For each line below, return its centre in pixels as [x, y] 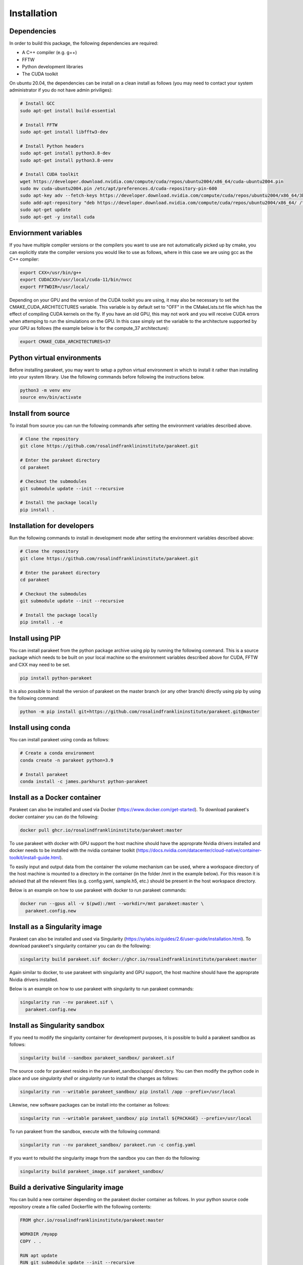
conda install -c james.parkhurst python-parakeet [84, 781]
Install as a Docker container [55, 798]
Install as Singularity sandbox [57, 1025]
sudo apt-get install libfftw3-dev [64, 132]
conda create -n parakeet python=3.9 [67, 760]
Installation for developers [52, 526]
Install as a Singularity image [56, 927]
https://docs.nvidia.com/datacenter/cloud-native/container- [199, 851]
